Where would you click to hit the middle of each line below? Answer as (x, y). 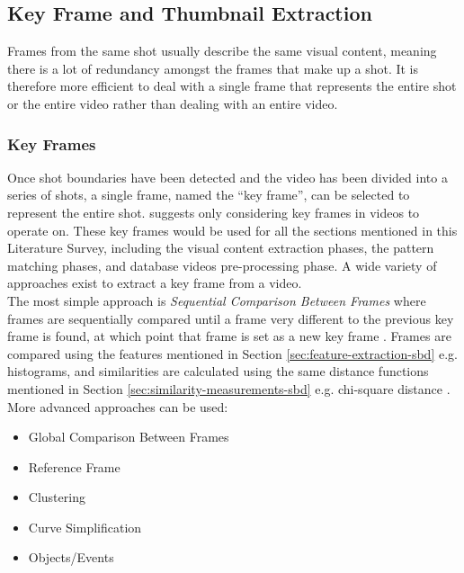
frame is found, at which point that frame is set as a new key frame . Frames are (229, 336)
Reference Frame (74, 466)
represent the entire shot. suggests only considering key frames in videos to (214, 212)
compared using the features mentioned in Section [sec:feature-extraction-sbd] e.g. (232, 353)
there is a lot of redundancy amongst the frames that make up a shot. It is (213, 68)
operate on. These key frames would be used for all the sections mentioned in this (232, 230)
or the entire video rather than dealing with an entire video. (173, 103)
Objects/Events (71, 557)
